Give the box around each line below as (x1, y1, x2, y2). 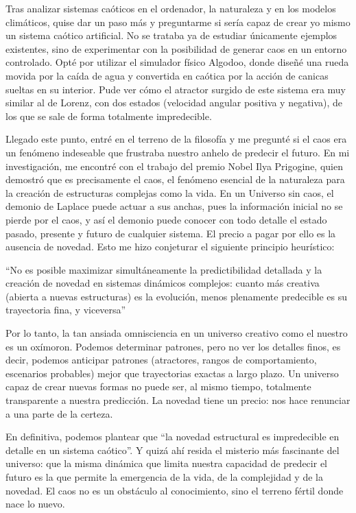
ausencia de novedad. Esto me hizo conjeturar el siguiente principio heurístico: (5, 239, 335, 254)
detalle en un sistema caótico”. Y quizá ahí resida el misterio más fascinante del (5, 442, 340, 457)
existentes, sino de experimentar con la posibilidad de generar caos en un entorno (5, 41, 347, 56)
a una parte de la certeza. (5, 406, 113, 420)
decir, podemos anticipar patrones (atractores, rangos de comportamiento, (5, 353, 317, 367)
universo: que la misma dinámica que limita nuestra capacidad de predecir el (5, 456, 327, 470)
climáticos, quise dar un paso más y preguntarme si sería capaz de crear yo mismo (5, 14, 351, 29)
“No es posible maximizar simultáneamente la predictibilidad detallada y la (5, 262, 322, 276)
